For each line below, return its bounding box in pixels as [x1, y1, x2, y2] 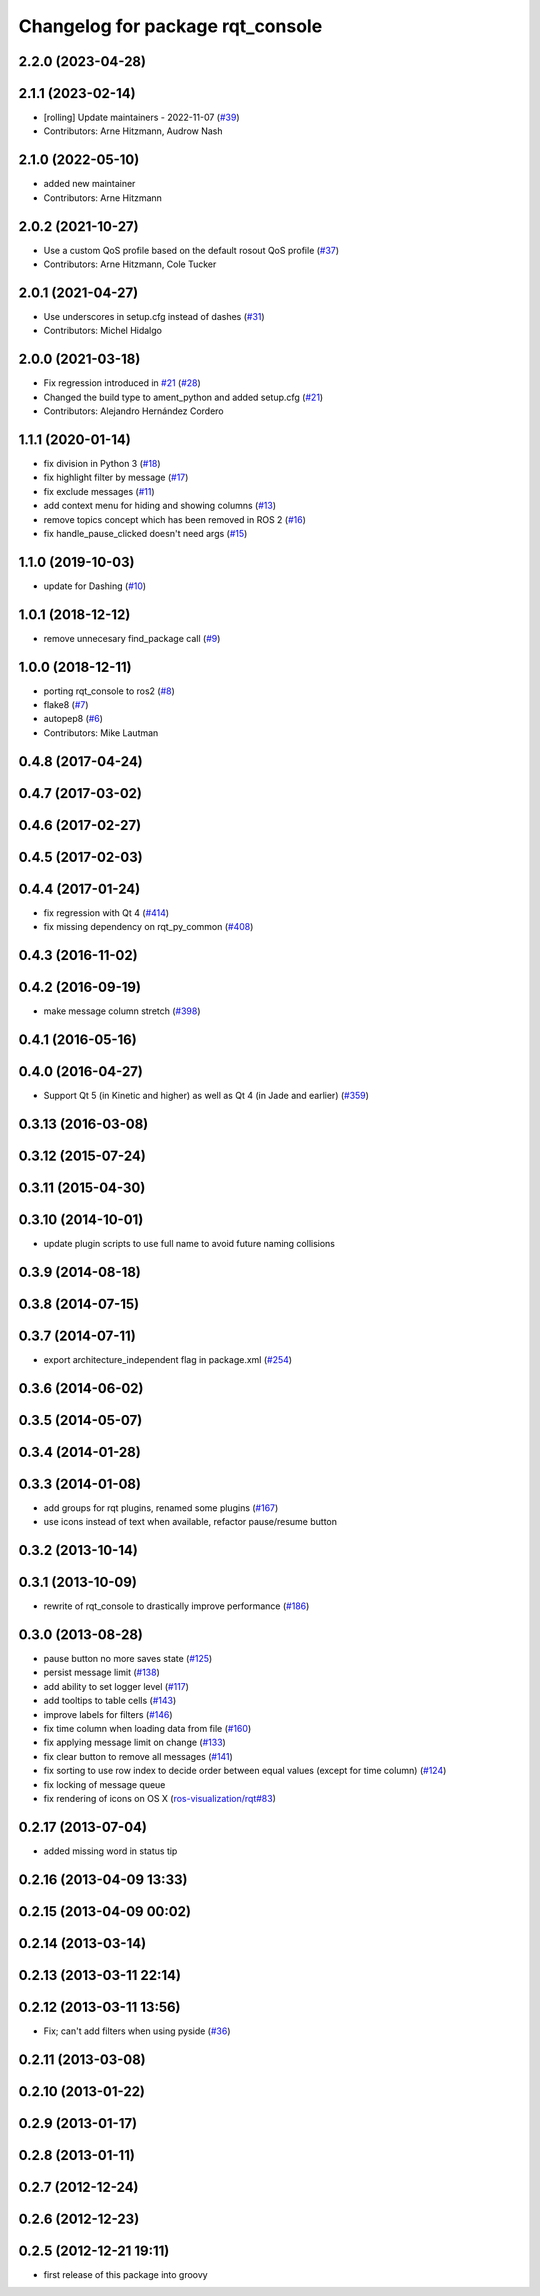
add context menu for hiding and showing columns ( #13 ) [43, 500, 277, 512]
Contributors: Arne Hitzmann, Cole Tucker [43, 258, 217, 270]
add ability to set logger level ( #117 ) [43, 1680, 190, 1692]
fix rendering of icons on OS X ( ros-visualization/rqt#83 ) [43, 1792, 277, 1804]
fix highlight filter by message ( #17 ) [43, 471, 189, 484]
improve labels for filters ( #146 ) [43, 1708, 174, 1720]
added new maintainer [43, 178, 136, 190]
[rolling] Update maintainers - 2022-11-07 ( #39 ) [43, 111, 240, 124]
